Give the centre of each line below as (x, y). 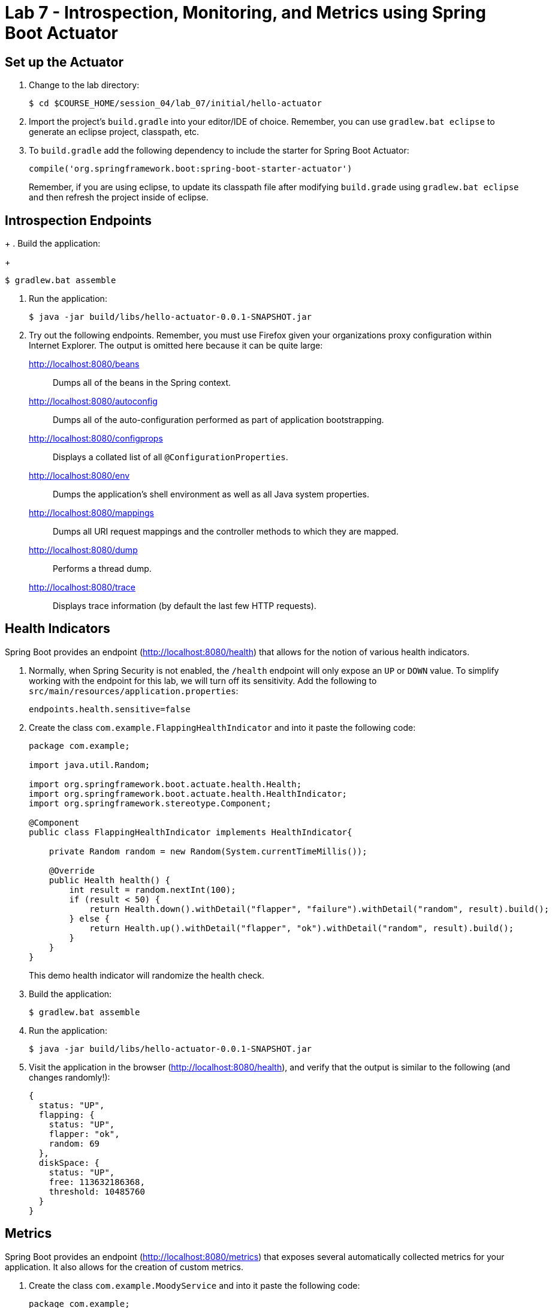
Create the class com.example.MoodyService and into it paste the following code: (194, 1285)
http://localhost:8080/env (79, 476)
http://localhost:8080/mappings (91, 513)
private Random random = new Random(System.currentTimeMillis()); (208, 851)
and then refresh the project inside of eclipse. (119, 197)
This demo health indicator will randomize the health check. (147, 975)
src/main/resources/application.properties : (134, 691)
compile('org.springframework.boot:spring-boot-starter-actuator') (191, 169)
